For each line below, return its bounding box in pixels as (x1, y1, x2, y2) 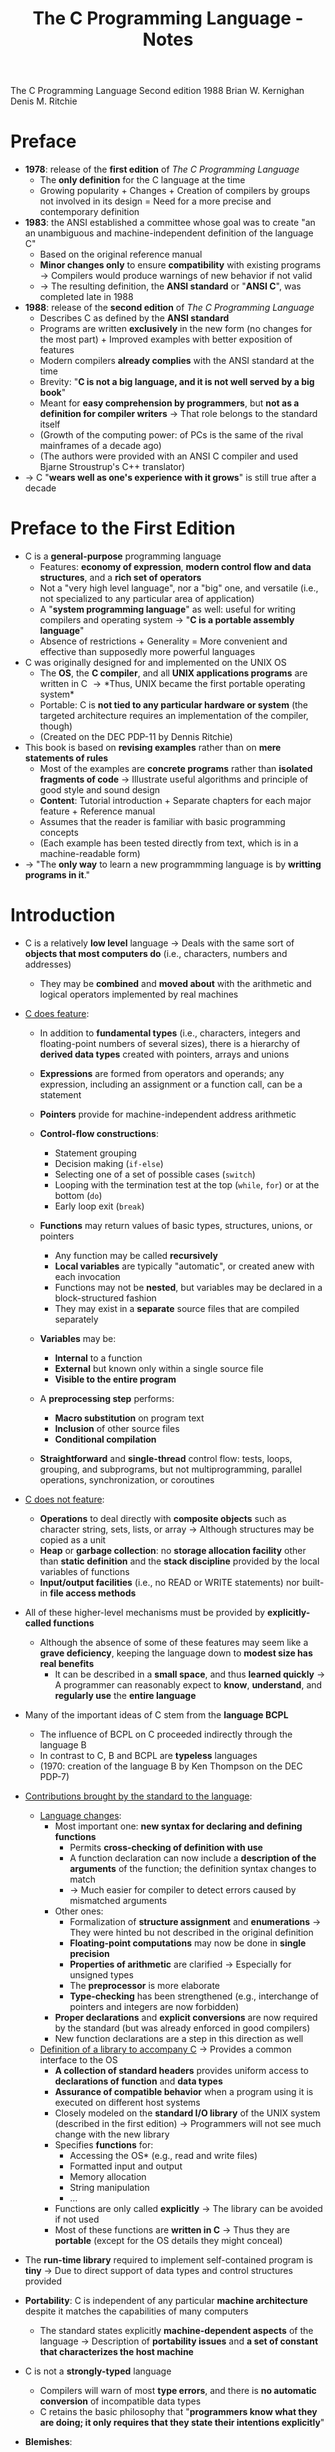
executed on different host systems (54, 2097, 201, 2108)
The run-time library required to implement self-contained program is (24, 2254, 313, 2266)
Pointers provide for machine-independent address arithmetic (39, 1108, 297, 1120)
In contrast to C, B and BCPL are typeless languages (39, 1750, 258, 1761)
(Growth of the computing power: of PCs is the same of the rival (39, 429, 304, 441)
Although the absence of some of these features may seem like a (39, 1637, 309, 1648)
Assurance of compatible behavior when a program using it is (54, 2086, 314, 2097)
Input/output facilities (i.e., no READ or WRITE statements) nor (39, 1577, 300, 1588)
